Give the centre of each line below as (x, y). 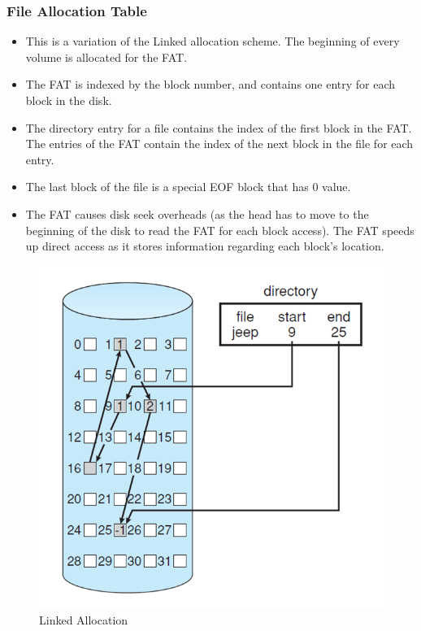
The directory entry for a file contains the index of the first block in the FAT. (219, 127)
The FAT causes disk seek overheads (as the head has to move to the (197, 213)
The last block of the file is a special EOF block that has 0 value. (188, 187)
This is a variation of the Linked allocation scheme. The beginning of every (213, 41)
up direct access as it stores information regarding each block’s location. (205, 246)
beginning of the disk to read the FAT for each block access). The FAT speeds (220, 230)
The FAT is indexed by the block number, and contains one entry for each (210, 84)
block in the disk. (69, 100)
